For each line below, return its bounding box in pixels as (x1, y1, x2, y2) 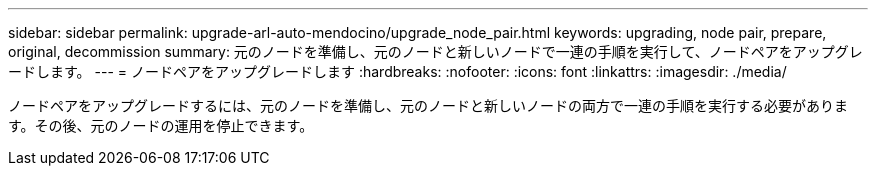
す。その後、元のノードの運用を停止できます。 (8, 117, 314, 134)
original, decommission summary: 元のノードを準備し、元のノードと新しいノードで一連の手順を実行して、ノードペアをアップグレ (8, 43, 863, 60)
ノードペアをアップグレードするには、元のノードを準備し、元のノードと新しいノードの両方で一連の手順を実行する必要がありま (8, 97, 848, 114)
